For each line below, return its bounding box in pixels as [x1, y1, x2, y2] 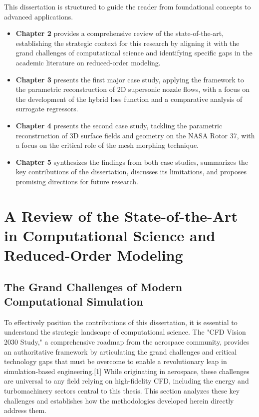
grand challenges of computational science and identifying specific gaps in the [15, 47, 253, 58]
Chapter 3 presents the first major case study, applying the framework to [15, 74, 244, 84]
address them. [4, 405, 46, 416]
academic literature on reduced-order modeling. [15, 57, 161, 67]
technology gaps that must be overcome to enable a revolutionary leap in [4, 356, 227, 367]
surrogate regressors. [15, 103, 78, 114]
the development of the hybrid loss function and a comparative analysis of [15, 93, 243, 104]
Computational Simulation [4, 294, 143, 309]
